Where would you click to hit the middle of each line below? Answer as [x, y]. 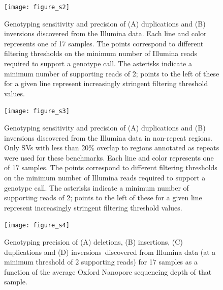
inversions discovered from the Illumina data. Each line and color [105, 33]
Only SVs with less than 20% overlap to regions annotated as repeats [112, 148]
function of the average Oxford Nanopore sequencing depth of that [108, 271]
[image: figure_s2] [37, 7]
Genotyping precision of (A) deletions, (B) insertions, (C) [93, 242]
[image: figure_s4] [37, 226]
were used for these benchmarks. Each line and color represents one [109, 157]
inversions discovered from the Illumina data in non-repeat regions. [108, 137]
